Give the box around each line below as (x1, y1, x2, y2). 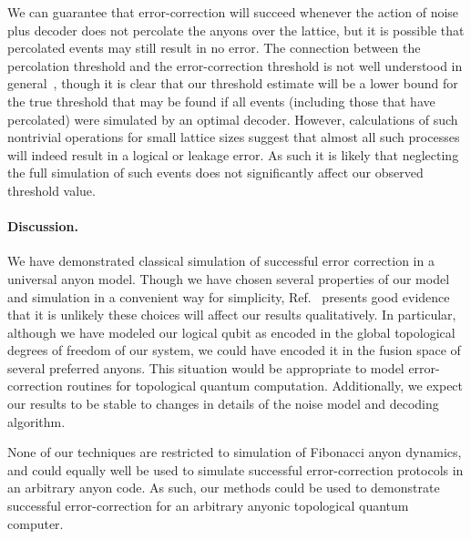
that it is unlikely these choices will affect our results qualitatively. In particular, (7, 305, 456, 324)
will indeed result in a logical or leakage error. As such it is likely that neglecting (7, 145, 459, 164)
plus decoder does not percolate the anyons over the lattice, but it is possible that (7, 20, 465, 39)
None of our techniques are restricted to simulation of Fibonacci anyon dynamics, (7, 442, 462, 462)
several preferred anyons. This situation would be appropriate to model (7, 358, 404, 377)
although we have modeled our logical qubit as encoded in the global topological (7, 322, 456, 341)
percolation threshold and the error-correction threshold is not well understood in (7, 56, 463, 75)
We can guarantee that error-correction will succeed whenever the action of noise (7, 3, 459, 21)
